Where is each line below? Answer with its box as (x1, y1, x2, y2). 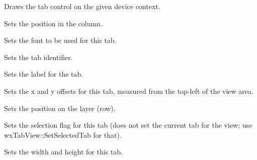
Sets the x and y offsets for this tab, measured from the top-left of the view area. (4, 85, 253, 96)
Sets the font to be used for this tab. (4, 35, 117, 45)
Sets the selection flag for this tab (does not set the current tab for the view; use (4, 120, 252, 130)
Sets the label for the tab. (4, 69, 83, 79)
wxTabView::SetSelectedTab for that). (4, 129, 122, 140)
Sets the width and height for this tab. (4, 146, 123, 157)
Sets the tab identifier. (4, 51, 73, 62)
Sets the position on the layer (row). (4, 102, 116, 113)
